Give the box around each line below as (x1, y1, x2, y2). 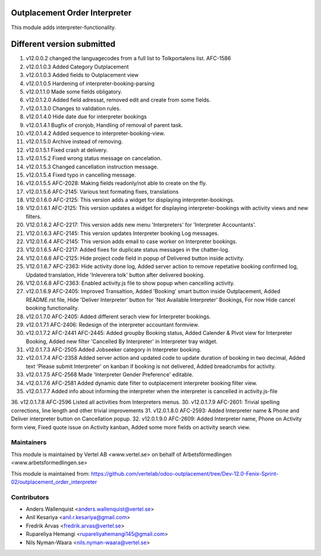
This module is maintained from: (11, 470, 90, 477)
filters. (26, 213, 42, 220)
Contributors (11, 493, 49, 501)
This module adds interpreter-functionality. (11, 24, 116, 31)
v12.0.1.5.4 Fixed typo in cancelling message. (26, 171, 136, 178)
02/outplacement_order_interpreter (11, 478, 97, 485)
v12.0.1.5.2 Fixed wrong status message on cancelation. (26, 155, 162, 162)
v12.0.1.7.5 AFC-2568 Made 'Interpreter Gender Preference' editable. (26, 371, 194, 378)
